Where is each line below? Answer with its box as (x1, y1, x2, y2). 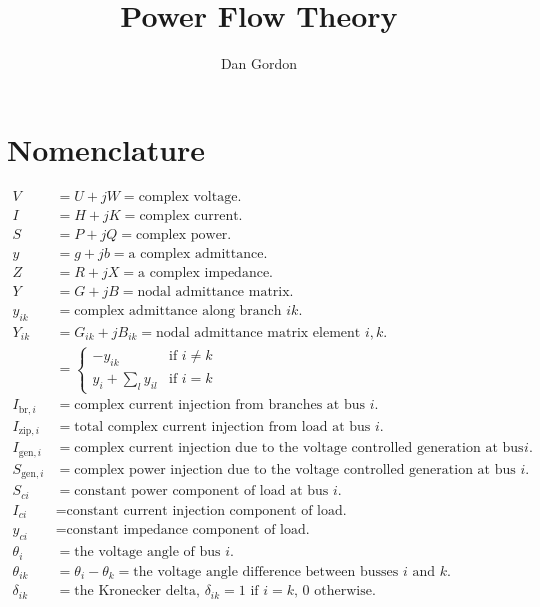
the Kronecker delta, (74, 584, 200, 599)
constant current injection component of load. (66, 503, 347, 518)
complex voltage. (138, 189, 242, 204)
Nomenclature (7, 128, 206, 169)
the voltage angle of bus (74, 545, 221, 560)
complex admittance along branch (74, 303, 282, 318)
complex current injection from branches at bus (74, 398, 366, 413)
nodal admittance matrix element (156, 325, 361, 340)
